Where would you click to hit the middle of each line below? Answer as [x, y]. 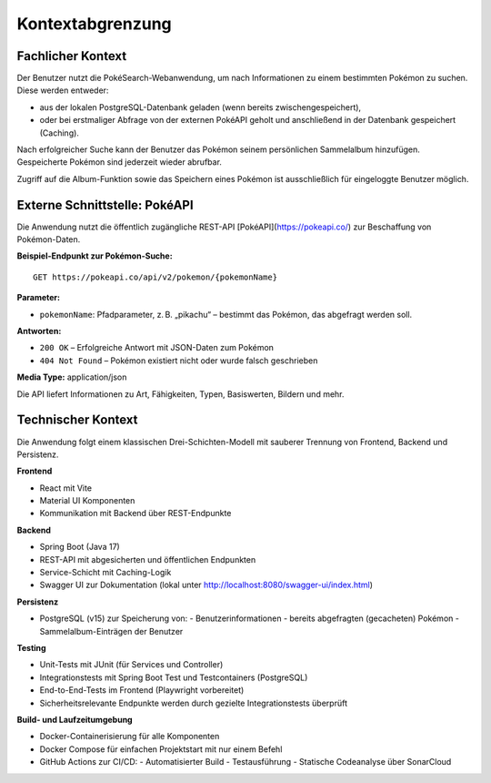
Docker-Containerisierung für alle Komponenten [130, 737]
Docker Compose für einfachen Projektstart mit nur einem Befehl [161, 749]
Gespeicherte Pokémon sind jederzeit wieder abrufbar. [120, 162]
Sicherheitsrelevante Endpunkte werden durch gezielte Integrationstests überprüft [193, 703]
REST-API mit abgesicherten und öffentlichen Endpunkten [148, 559]
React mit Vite [66, 488]
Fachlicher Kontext [72, 56]
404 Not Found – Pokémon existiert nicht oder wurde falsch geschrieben [179, 361]
